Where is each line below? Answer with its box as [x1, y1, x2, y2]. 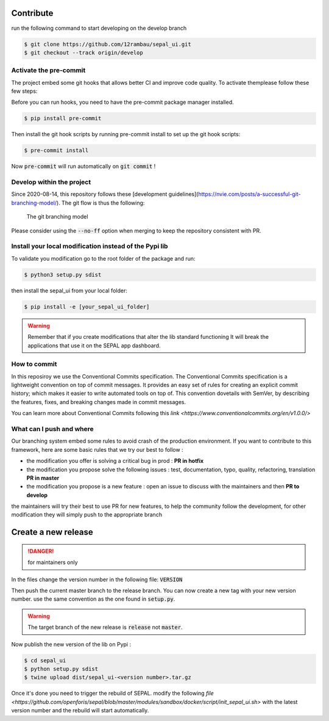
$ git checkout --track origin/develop [24, 49, 143, 56]
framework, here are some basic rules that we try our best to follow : [11, 446, 183, 453]
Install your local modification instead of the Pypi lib [11, 242, 168, 250]
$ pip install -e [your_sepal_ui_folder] [24, 303, 150, 310]
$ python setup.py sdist [24, 665, 99, 672]
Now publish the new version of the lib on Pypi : [11, 640, 131, 648]
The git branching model [26, 213, 88, 220]
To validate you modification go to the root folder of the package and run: [11, 255, 196, 262]
